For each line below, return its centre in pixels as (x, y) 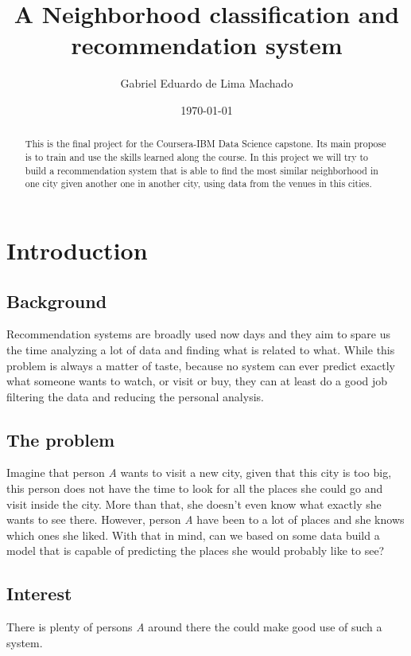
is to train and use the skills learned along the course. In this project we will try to (197, 156)
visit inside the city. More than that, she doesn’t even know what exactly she (194, 504)
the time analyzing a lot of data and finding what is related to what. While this (201, 349)
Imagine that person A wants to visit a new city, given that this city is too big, (199, 472)
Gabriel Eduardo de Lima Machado (207, 83)
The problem (61, 439)
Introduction (77, 250)
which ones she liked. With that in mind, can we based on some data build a (193, 535)
